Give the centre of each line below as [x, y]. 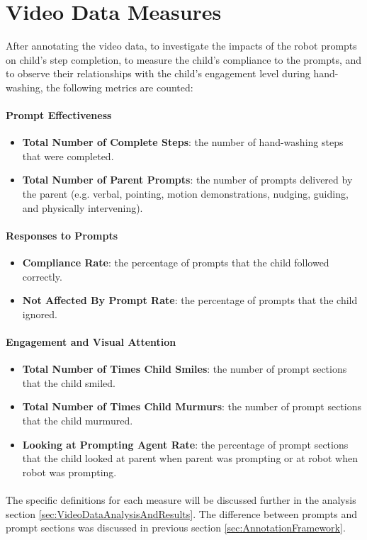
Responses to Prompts [62, 235]
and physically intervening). [83, 207]
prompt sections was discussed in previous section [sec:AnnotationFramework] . [176, 528]
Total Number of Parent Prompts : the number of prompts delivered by [187, 180]
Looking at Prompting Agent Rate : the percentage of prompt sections [185, 444]
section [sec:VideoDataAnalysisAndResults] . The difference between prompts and [182, 513]
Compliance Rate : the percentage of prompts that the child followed [176, 263]
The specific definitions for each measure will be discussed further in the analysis [181, 499]
